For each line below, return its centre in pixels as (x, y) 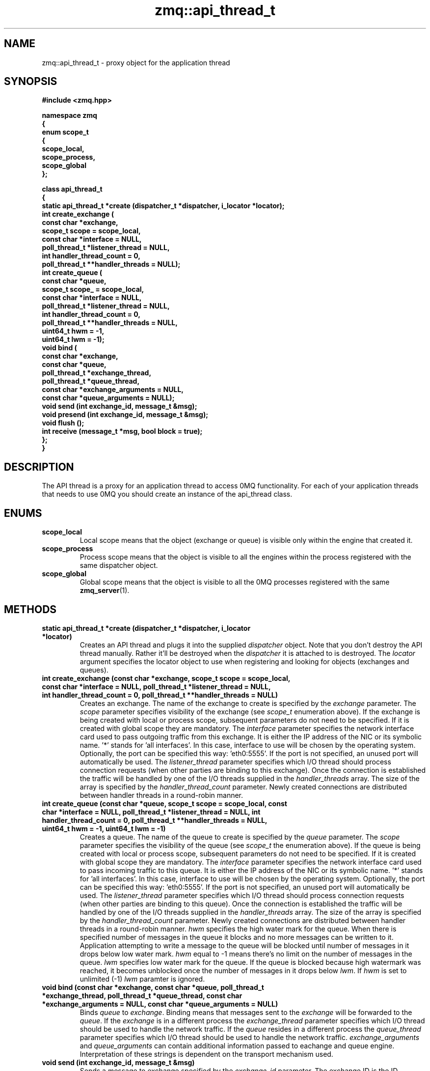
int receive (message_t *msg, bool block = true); (122, 431)
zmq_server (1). (105, 591)
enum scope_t (65, 132)
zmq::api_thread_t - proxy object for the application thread (136, 62)
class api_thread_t (72, 189)
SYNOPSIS (31, 82)
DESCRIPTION (39, 467)
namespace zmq (69, 115)
